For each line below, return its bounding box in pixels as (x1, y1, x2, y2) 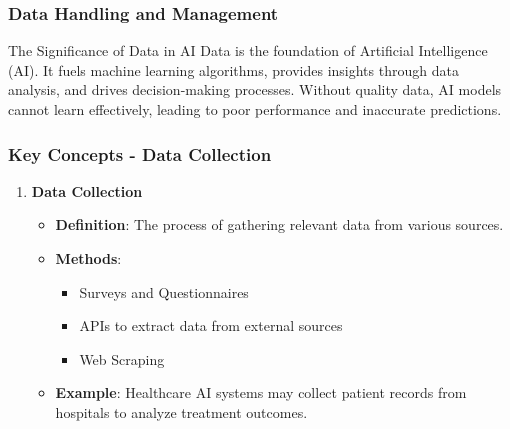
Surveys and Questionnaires (79, 281, 249, 302)
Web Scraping (79, 348, 165, 369)
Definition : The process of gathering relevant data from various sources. (55, 214, 504, 235)
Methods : (55, 248, 122, 268)
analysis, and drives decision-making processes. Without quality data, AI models (8, 79, 502, 100)
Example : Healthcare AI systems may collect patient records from (55, 382, 467, 403)
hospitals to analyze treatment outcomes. (55, 401, 308, 422)
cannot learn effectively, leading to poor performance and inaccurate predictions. (8, 99, 502, 119)
